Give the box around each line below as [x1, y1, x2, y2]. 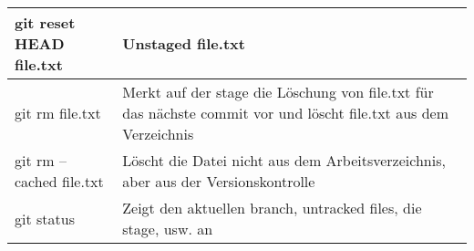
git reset [15, 12, 76, 33]
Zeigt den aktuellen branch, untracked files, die [122, 197, 422, 218]
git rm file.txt [15, 102, 101, 123]
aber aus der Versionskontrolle [122, 171, 315, 192]
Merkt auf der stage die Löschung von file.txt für [122, 81, 434, 102]
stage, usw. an [122, 218, 213, 239]
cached [15, 171, 57, 192]
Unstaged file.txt [122, 33, 245, 54]
